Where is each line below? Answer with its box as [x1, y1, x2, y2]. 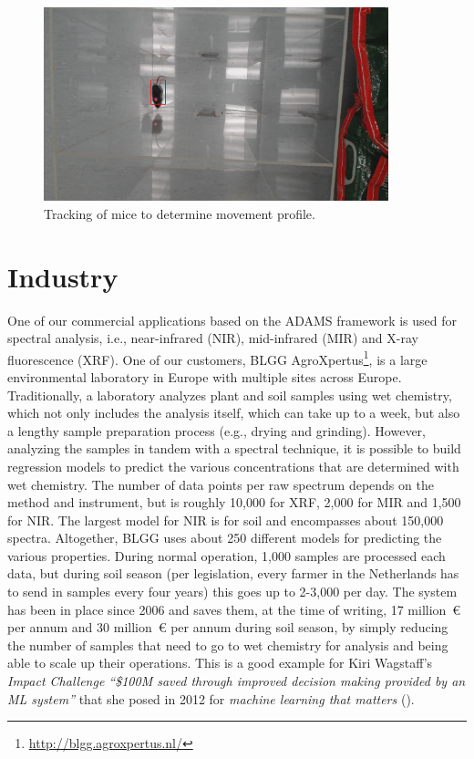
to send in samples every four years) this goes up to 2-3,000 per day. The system [7, 582, 458, 601]
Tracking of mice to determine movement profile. [44, 203, 315, 223]
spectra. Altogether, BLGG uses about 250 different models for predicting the [7, 528, 442, 547]
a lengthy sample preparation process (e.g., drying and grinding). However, [7, 421, 427, 440]
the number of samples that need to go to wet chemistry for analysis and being [7, 635, 448, 654]
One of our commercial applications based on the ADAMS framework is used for [7, 310, 458, 329]
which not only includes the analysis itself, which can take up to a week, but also [7, 403, 460, 422]
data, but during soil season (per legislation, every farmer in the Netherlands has [7, 564, 459, 583]
